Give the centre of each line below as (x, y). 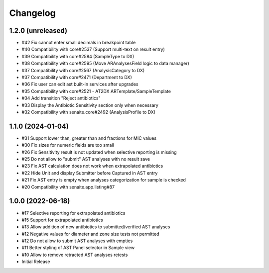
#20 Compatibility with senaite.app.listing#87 (68, 187)
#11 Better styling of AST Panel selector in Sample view (78, 248)
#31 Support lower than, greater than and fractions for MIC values (89, 138)
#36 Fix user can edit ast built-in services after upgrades (80, 84)
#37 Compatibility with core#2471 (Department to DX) (77, 78)
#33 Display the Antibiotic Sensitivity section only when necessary (90, 105)
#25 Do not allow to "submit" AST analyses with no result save (86, 159)
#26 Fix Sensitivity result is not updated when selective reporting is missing (99, 152)
